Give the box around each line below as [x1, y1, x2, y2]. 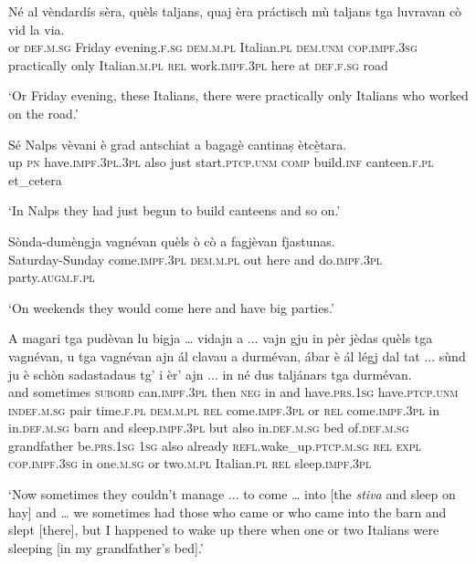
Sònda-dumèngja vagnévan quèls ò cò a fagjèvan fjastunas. [8, 231, 335, 250]
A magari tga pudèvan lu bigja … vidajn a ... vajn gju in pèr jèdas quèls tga [8, 329, 433, 348]
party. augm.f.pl [8, 267, 95, 287]
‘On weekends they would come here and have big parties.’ [8, 298, 334, 317]
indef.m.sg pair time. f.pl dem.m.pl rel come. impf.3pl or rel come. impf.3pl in [8, 400, 440, 419]
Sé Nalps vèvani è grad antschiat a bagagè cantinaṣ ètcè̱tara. [8, 134, 347, 153]
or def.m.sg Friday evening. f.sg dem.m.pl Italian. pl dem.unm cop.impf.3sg [8, 37, 418, 57]
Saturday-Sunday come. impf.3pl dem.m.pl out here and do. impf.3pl [8, 249, 383, 268]
